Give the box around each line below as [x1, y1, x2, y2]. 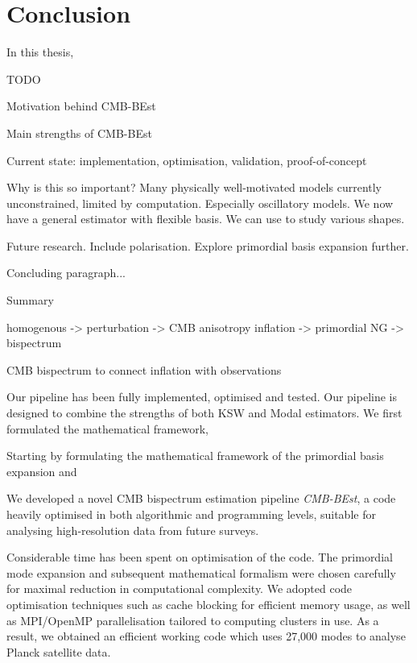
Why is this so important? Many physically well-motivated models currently [6, 179, 382, 196]
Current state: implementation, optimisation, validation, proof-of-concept [6, 151, 367, 168]
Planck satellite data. [6, 643, 111, 660]
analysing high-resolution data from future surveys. [6, 521, 259, 538]
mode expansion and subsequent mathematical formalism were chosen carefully [6, 564, 396, 581]
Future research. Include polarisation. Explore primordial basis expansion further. [6, 237, 409, 254]
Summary [6, 292, 54, 309]
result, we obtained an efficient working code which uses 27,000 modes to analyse [6, 628, 406, 644]
